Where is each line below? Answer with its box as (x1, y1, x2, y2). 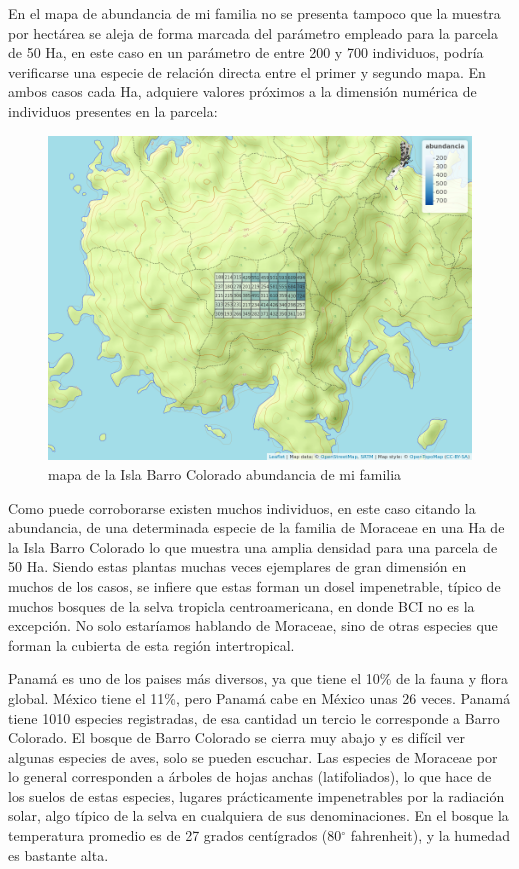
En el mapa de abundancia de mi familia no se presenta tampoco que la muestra (8, 3, 501, 23)
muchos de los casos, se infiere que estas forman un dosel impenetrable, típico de (8, 575, 501, 596)
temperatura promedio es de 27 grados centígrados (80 (8, 825, 342, 846)
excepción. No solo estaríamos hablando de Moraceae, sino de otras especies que (8, 615, 498, 636)
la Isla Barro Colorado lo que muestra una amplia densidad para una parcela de (8, 536, 498, 557)
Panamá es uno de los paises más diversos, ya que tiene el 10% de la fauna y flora (8, 668, 509, 689)
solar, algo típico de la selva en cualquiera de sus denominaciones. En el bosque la (8, 805, 509, 826)
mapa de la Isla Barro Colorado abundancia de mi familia (48, 463, 402, 484)
